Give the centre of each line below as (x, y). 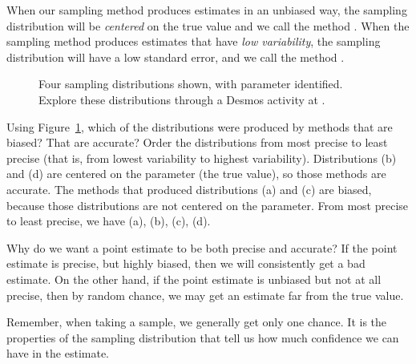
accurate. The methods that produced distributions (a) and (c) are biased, (189, 189)
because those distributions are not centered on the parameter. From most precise (208, 205)
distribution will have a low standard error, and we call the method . (176, 57)
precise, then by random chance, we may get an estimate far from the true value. (205, 295)
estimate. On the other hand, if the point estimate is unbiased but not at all (194, 279)
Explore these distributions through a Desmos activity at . (182, 99)
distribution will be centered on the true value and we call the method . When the (208, 25)
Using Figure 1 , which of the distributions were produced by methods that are (200, 126)
